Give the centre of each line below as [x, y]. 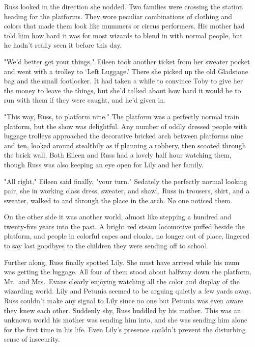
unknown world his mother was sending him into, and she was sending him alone [126, 320]
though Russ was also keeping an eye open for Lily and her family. [104, 164]
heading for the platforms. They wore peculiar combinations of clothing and [118, 16]
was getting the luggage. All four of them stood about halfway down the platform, [128, 272]
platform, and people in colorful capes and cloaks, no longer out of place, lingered [127, 236]
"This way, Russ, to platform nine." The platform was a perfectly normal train [122, 116]
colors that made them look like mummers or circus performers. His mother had [124, 26]
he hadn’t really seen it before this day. [63, 45]
